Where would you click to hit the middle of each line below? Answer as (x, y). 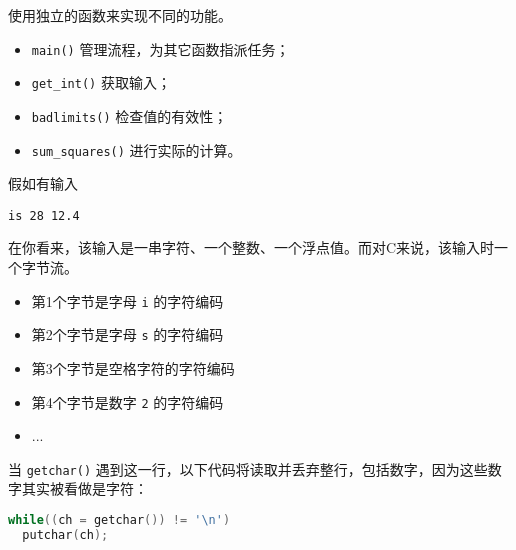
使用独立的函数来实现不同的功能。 (120, 15)
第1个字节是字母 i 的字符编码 (127, 300)
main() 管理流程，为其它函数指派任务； (160, 48)
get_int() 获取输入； (101, 82)
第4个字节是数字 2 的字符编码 (127, 401)
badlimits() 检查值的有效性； (129, 115)
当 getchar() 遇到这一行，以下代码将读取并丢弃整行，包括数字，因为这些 (248, 468)
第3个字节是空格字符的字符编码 (133, 367)
